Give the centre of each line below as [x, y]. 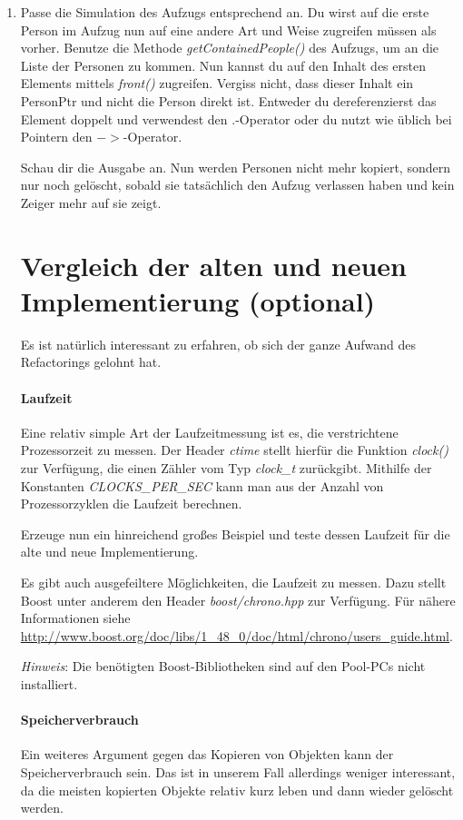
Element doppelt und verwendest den [124, 119]
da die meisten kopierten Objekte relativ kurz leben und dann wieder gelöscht [237, 790]
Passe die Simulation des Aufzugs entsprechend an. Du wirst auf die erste [225, 12]
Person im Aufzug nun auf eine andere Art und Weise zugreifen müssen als [228, 30]
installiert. [49, 683]
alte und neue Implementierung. [109, 552]
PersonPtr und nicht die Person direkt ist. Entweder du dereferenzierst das [228, 100]
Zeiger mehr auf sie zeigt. [91, 202]
